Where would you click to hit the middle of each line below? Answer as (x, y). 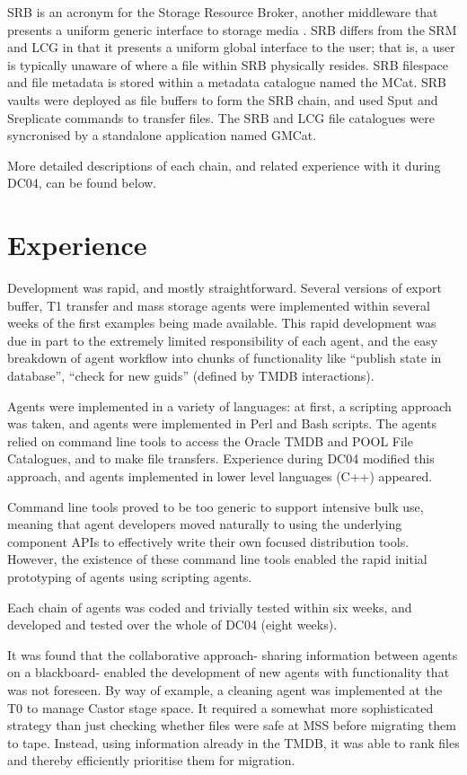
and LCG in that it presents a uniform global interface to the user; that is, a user (231, 47)
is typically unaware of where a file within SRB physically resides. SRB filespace (228, 64)
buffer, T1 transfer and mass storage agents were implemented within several (219, 305)
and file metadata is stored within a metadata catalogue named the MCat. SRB (227, 82)
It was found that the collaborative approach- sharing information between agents (233, 654)
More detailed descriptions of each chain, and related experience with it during (224, 165)
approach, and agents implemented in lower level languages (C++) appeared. (220, 476)
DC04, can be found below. (82, 183)
